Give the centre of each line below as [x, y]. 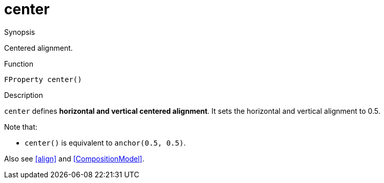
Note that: [21, 127]
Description [24, 95]
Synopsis [20, 32]
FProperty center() [43, 79]
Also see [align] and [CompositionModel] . [74, 158]
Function [19, 64]
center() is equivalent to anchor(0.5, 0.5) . [105, 143]
